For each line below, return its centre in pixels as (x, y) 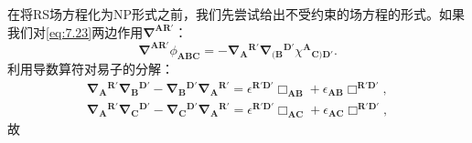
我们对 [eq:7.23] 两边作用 (75, 31)
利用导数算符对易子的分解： (91, 69)
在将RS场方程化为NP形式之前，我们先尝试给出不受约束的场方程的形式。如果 (236, 14)
